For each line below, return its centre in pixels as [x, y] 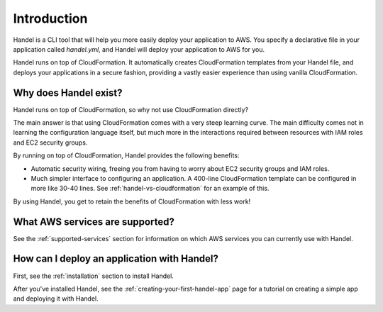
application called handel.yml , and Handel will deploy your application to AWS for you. [139, 49]
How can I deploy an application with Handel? [116, 259]
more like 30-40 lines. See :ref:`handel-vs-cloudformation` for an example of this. [150, 189]
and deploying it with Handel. [56, 299]
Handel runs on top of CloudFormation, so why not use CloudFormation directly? [131, 109]
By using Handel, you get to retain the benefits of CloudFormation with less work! [132, 201]
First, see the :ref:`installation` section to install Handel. [93, 276]
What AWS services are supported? [94, 222]
